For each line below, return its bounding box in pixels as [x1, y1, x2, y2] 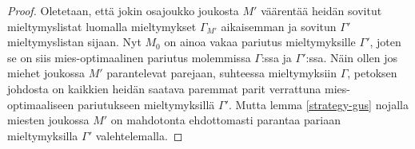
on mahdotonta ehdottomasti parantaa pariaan [110, 112, 341, 128]
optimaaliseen [7, 96, 74, 112]
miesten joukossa [7, 112, 90, 128]
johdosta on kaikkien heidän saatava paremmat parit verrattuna [7, 80, 321, 96]
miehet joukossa [7, 65, 85, 81]
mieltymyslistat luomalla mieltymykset [7, 18, 197, 34]
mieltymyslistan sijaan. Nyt [7, 33, 142, 50]
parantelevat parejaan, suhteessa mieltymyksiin [106, 65, 337, 81]
